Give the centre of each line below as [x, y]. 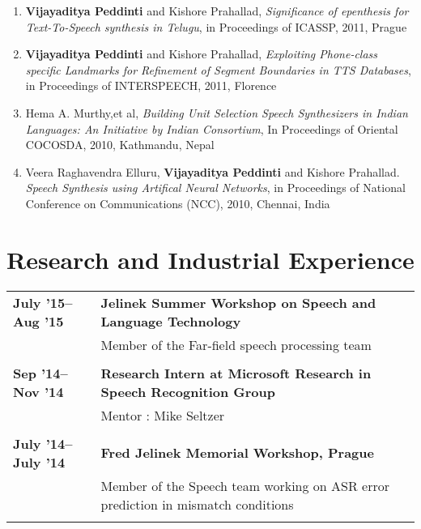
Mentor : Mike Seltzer [163, 415]
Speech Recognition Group [188, 391]
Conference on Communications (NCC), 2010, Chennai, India [178, 203]
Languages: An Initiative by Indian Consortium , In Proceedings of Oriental [212, 128]
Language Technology [171, 321]
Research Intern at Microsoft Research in [236, 373]
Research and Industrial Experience [210, 259]
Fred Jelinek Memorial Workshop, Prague [237, 453]
